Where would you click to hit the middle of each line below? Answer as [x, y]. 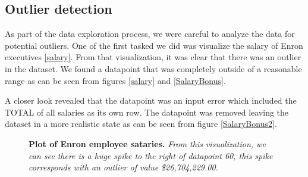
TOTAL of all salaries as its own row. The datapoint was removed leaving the [147, 112]
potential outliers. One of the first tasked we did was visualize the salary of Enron [154, 45]
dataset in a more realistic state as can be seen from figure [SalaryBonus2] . [141, 124]
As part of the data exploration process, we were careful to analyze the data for [150, 34]
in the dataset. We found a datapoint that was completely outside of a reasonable [153, 68]
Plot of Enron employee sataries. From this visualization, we [147, 143]
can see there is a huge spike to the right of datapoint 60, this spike [151, 155]
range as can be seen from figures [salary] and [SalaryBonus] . [115, 80]
